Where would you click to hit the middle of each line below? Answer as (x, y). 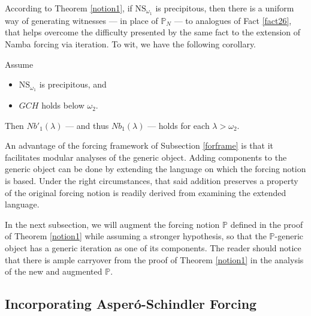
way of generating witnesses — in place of (81, 20)
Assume (19, 64)
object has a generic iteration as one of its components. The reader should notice (153, 248)
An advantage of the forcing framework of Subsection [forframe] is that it (139, 145)
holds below (63, 105)
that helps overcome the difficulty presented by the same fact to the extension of (153, 32)
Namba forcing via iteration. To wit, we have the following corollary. (131, 44)
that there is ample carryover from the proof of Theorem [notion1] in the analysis (154, 259)
